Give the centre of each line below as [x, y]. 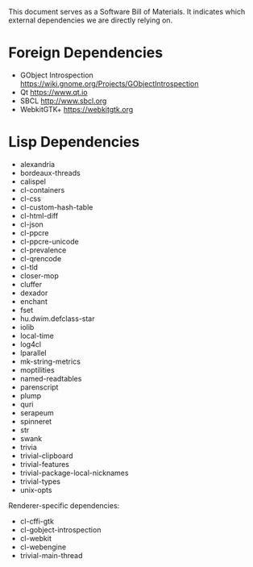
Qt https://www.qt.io [54, 92]
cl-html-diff [39, 215]
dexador [34, 293]
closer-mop [39, 275]
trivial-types [40, 481]
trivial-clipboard [47, 456]
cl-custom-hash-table [56, 207]
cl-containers [42, 190]
